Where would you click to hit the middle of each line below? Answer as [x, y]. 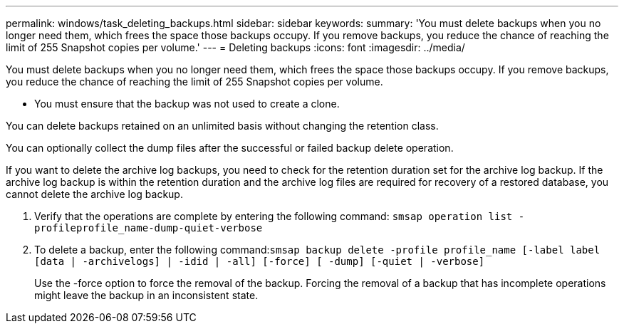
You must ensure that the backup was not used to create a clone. [187, 104]
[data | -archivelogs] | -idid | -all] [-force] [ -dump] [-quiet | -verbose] [260, 261]
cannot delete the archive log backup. [94, 194]
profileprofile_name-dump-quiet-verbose [149, 228]
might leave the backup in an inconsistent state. [146, 295]
